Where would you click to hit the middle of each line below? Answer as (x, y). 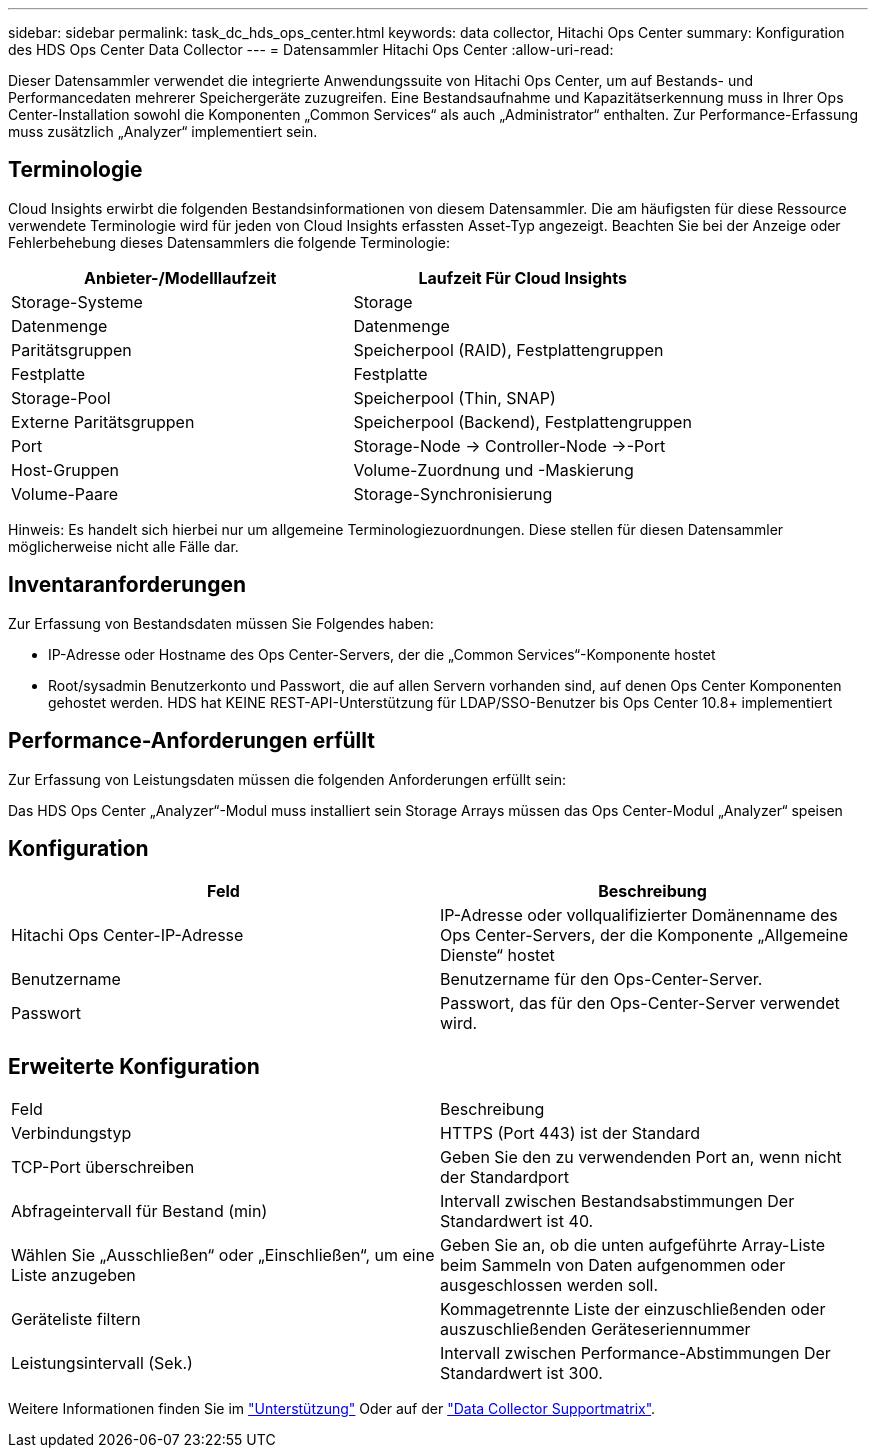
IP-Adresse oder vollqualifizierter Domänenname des (639, 915)
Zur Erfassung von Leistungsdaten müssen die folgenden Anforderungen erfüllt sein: (287, 779)
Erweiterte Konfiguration (134, 1066)
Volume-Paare (65, 493)
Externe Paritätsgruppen (103, 421)
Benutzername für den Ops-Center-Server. (601, 979)
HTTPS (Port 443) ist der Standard (570, 1133)
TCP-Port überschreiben (103, 1167)
